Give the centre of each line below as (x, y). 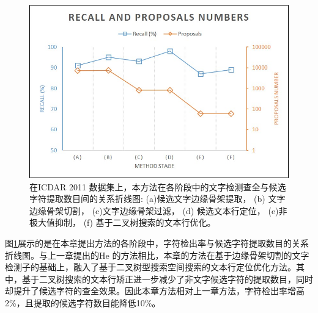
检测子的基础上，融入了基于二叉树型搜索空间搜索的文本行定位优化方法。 (150, 267)
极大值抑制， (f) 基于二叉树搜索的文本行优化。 (123, 222)
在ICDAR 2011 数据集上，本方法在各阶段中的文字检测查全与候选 (158, 186)
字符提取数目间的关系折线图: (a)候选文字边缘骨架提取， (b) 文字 (157, 199)
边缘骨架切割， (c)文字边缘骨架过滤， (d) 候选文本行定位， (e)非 (158, 210)
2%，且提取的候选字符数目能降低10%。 (83, 303)
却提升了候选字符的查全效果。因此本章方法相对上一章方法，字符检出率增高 (155, 291)
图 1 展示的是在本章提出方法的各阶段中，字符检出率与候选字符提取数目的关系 (157, 243)
